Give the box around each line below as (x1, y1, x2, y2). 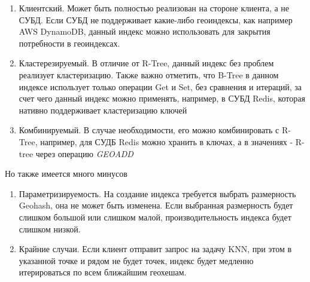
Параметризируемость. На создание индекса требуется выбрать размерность (19, 187, 296, 200)
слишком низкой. (19, 222, 81, 235)
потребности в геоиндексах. (19, 36, 120, 49)
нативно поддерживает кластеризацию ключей (19, 103, 187, 116)
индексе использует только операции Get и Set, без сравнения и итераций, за (19, 80, 302, 93)
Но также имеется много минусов (5, 167, 127, 180)
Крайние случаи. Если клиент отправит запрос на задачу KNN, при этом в (19, 243, 292, 255)
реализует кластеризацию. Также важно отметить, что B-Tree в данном (19, 68, 279, 81)
